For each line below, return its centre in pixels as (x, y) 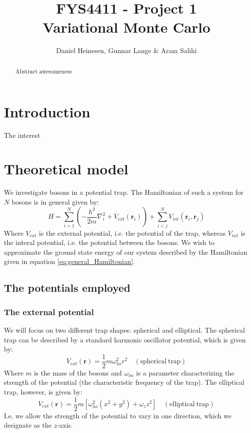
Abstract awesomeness (44, 71)
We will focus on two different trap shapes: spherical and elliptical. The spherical (125, 329)
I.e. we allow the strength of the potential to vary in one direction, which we (118, 415)
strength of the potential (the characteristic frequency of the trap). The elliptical (124, 382)
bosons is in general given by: (55, 201)
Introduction (47, 112)
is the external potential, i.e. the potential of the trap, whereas (132, 233)
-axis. (65, 425)
